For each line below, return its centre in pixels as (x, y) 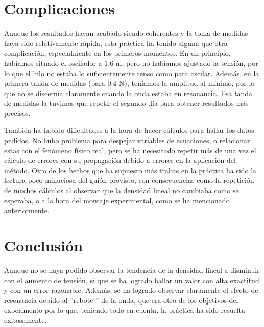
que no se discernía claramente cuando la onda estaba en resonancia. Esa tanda (128, 93)
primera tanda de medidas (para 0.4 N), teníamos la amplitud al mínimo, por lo (129, 83)
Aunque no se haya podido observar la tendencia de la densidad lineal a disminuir (132, 270)
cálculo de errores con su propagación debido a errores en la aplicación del (120, 160)
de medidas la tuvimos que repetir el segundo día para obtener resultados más (126, 103)
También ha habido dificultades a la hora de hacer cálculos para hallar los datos (129, 130)
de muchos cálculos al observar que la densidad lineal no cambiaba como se (122, 190)
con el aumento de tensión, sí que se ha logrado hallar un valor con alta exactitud (132, 280)
